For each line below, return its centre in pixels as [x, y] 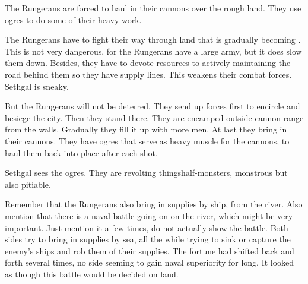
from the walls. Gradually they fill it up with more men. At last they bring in [146, 129]
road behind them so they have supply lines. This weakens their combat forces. [148, 74]
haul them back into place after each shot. [81, 152]
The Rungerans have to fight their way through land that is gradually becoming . [153, 40]
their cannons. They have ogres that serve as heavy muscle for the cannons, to [147, 141]
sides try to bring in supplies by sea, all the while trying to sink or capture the [148, 239]
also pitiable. [28, 184]
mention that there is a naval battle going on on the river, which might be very [149, 215]
